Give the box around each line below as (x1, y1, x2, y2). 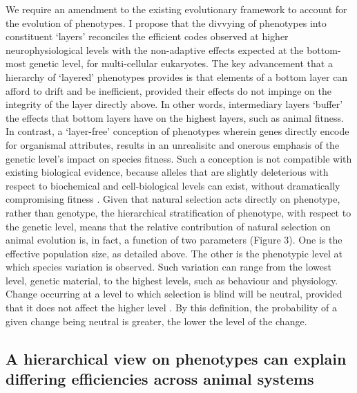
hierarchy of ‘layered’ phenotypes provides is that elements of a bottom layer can (6, 69, 348, 84)
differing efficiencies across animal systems (6, 368, 314, 390)
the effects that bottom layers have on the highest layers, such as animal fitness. (6, 110, 344, 125)
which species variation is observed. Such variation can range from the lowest (6, 259, 331, 274)
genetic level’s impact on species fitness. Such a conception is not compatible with (6, 151, 352, 165)
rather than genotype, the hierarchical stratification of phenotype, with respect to (6, 205, 351, 219)
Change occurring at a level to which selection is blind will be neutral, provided (6, 286, 342, 301)
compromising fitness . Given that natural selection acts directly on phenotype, (6, 192, 340, 206)
